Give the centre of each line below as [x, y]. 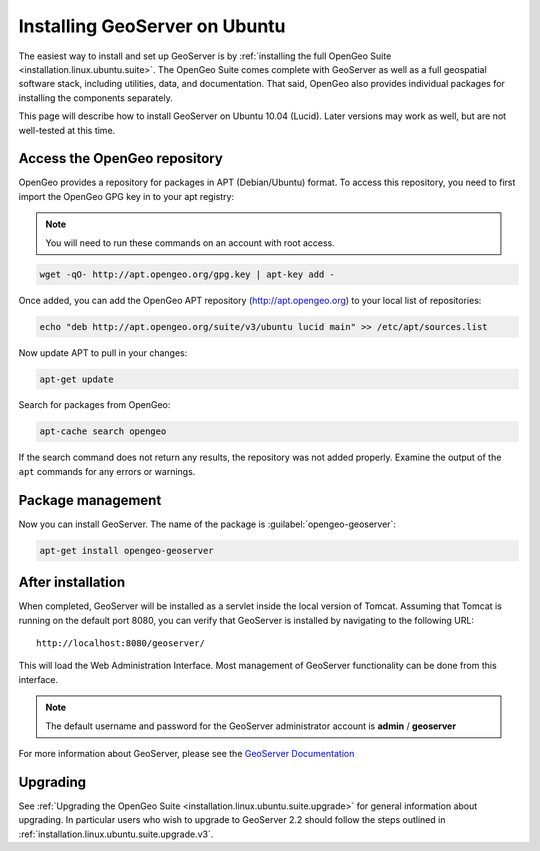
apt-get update [76, 379]
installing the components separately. [96, 97]
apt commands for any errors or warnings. [107, 471]
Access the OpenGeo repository [121, 158]
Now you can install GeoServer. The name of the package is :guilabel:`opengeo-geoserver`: [207, 524]
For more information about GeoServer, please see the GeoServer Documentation [186, 753]
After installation [71, 582]
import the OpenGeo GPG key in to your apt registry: [126, 196]
